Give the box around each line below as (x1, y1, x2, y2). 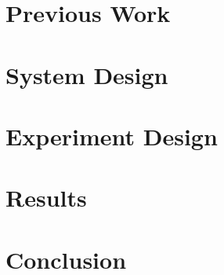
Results (5, 181, 87, 214)
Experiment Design (5, 119, 218, 152)
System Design (5, 58, 168, 90)
